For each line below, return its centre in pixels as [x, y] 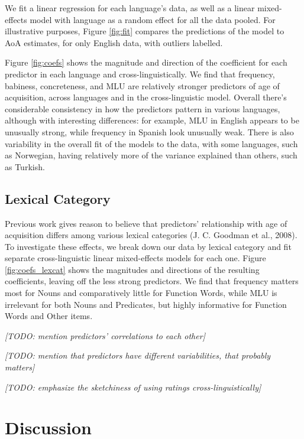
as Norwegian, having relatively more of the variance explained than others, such [151, 155]
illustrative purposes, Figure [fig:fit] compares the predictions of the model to [145, 31]
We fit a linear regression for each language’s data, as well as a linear [130, 8]
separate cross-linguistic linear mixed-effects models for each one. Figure [135, 258]
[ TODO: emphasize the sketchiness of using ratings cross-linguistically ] [133, 387]
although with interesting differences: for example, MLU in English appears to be [152, 120]
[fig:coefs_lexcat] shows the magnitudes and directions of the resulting [132, 269]
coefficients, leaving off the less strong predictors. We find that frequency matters [152, 281]
